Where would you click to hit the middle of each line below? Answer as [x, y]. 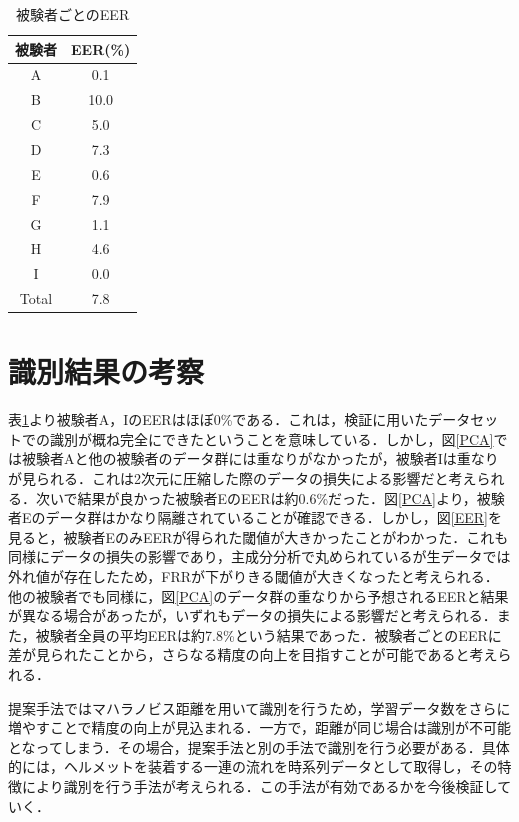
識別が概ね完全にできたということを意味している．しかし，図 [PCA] [271, 438]
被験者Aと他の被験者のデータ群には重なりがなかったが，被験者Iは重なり [260, 458]
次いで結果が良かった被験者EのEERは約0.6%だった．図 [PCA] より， [256, 497]
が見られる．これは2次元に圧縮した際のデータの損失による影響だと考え [242, 478]
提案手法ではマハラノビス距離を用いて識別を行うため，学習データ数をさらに [259, 707]
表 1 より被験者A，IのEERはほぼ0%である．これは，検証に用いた [218, 419]
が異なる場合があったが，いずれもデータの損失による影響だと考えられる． [252, 615]
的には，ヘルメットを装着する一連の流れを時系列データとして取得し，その [253, 766]
